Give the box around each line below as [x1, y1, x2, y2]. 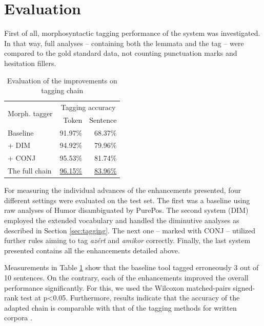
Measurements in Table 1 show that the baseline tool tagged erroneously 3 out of [4, 262, 259, 273]
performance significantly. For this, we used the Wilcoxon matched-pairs [4, 282, 231, 293]
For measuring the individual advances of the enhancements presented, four [4, 185, 241, 195]
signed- [233, 282, 255, 293]
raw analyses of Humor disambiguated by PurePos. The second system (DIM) [4, 205, 249, 215]
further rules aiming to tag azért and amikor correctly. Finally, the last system [4, 235, 251, 246]
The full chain [8, 165, 52, 176]
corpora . [4, 312, 32, 323]
